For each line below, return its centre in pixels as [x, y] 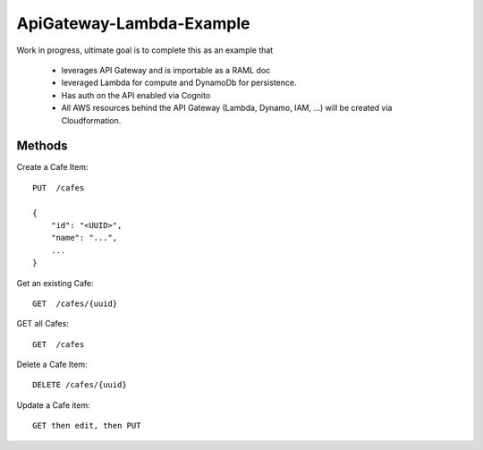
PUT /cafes [59, 187]
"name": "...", [84, 238]
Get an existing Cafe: [55, 283]
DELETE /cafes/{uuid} [80, 385]
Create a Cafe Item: [52, 167]
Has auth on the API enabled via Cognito [136, 95]
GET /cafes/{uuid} [75, 303]
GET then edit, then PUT [87, 426]
